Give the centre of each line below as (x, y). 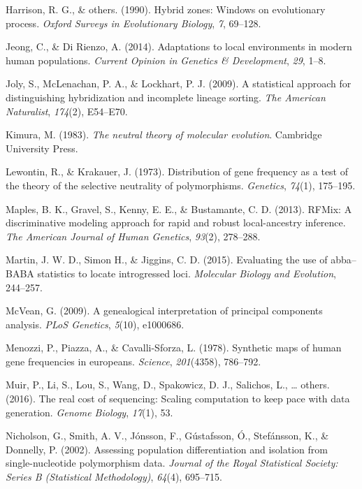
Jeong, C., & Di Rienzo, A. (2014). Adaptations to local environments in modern (179, 46)
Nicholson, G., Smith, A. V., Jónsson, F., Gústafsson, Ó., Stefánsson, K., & (167, 436)
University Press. (42, 148)
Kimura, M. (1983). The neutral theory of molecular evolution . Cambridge (164, 134)
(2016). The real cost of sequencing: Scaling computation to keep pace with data (178, 399)
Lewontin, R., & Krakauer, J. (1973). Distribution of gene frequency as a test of (177, 171)
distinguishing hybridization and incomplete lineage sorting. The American (166, 97)
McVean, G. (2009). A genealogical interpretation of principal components (164, 311)
